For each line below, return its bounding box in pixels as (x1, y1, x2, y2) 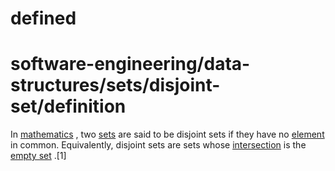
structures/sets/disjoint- (10, 74, 221, 97)
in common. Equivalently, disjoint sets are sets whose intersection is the (10, 139, 307, 151)
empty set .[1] (10, 150, 67, 162)
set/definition (10, 95, 127, 118)
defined (10, 7, 77, 30)
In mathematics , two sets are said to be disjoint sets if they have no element (10, 128, 325, 141)
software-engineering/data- (10, 53, 251, 76)
